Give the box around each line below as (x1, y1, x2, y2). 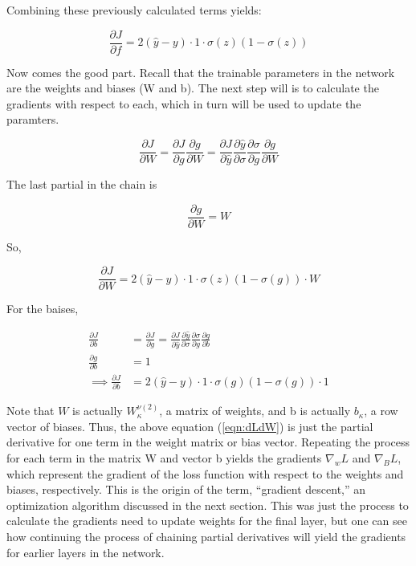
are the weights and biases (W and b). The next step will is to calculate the (6, 79, 379, 96)
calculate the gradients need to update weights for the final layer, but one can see (6, 512, 407, 529)
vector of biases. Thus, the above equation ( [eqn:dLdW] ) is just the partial (6, 417, 373, 434)
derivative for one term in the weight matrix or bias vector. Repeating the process (6, 434, 410, 450)
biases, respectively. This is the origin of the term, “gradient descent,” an (6, 481, 366, 498)
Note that (6, 402, 55, 419)
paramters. (6, 111, 59, 128)
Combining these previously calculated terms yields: (6, 2, 262, 18)
